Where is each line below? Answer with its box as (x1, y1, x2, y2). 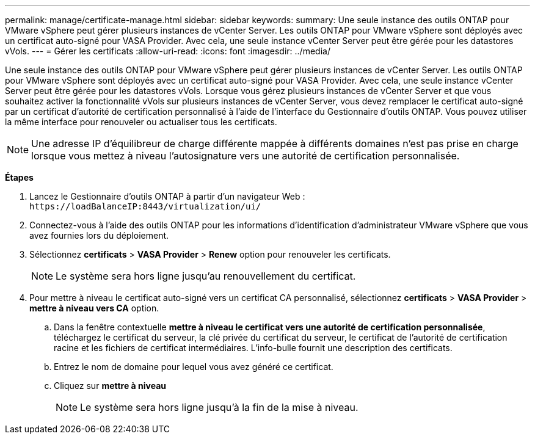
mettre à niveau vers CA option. (29, 303, 159, 313)
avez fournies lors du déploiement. (29, 230, 169, 241)
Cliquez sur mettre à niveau (54, 380, 167, 391)
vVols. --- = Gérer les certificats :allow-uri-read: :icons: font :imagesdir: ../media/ (5, 46, 330, 56)
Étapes (5, 172, 34, 183)
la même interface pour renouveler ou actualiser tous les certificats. (5, 117, 277, 127)
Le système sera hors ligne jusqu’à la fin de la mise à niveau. (80, 401, 358, 413)
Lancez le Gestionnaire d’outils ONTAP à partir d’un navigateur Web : (29, 191, 305, 201)
